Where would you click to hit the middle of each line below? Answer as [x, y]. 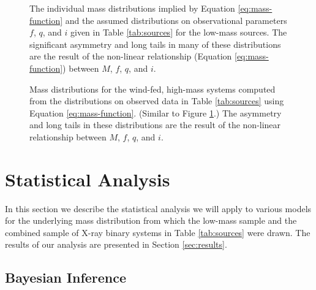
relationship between [68, 136]
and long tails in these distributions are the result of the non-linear [155, 125]
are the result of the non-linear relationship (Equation [131, 56]
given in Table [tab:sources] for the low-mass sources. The [179, 32]
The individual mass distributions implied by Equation [132, 8]
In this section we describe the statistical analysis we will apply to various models [158, 208]
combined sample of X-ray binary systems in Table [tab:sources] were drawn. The [158, 232]
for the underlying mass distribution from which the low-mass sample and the [151, 220]
